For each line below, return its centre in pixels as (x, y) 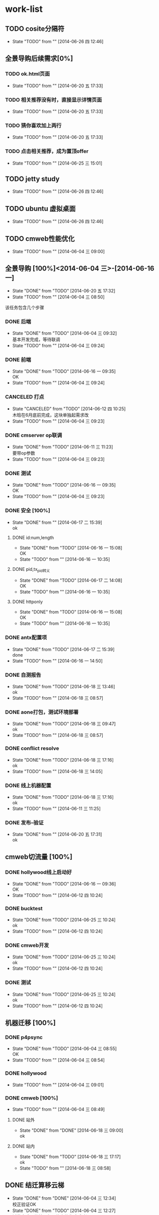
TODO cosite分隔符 (35, 28)
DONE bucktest (24, 908)
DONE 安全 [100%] (28, 510)
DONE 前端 (18, 360)
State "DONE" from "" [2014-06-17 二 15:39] (57, 522)
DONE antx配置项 (26, 638)
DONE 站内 (23, 1146)
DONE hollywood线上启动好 (39, 872)
